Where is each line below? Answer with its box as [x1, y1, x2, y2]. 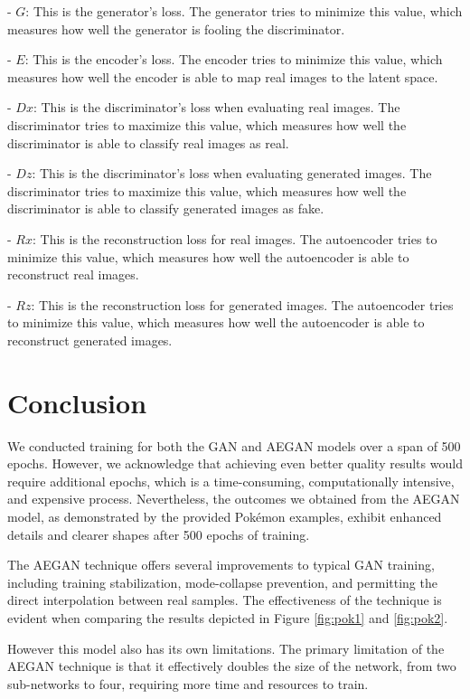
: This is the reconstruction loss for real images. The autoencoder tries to [32, 229, 437, 248]
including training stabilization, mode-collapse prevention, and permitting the [7, 572, 437, 591]
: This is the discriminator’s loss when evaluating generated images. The [32, 164, 432, 183]
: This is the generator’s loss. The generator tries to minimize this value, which [25, 2, 463, 20]
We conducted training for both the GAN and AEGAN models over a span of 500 [7, 436, 461, 455]
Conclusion [7, 383, 147, 420]
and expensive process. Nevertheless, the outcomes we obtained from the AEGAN [7, 489, 460, 508]
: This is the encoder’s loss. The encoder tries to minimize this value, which [24, 50, 443, 69]
